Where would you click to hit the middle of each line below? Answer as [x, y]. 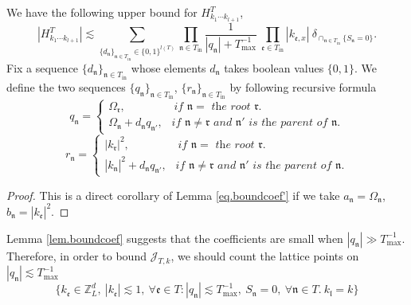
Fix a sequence [43, 67]
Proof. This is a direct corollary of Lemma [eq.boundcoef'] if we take [173, 195]
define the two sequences [66, 86]
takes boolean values [274, 67]
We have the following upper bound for [102, 12]
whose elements [168, 67]
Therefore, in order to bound [76, 255]
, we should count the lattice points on [265, 255]
